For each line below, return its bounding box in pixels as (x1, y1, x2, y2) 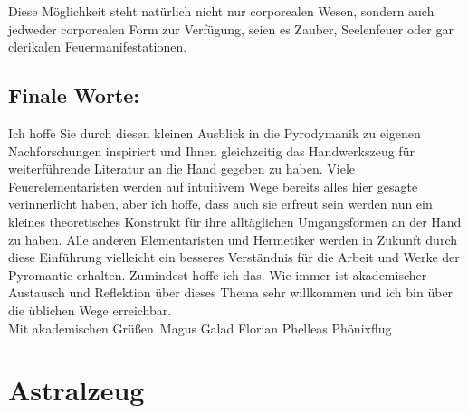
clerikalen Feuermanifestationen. (8, 37, 187, 56)
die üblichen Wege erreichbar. (8, 300, 172, 319)
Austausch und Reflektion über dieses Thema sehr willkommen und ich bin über (8, 283, 454, 302)
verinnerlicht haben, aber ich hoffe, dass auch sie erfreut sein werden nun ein (8, 194, 433, 213)
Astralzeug (8, 371, 145, 408)
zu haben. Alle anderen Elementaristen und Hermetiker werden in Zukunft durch (8, 230, 457, 249)
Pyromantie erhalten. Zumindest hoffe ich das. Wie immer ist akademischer (8, 265, 427, 284)
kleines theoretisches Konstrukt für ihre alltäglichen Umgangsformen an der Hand (8, 211, 462, 230)
